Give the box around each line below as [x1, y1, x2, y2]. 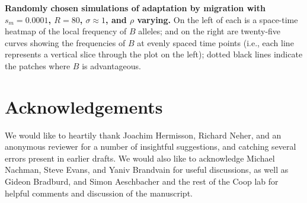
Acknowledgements [5, 94, 163, 118]
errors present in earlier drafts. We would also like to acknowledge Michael [5, 152, 275, 164]
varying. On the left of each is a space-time [137, 13, 298, 25]
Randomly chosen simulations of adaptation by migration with [5, 2, 266, 14]
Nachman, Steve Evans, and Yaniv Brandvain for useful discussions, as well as [5, 163, 289, 176]
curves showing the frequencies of [5, 36, 126, 49]
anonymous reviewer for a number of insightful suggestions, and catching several [5, 140, 296, 153]
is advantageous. [82, 59, 141, 72]
